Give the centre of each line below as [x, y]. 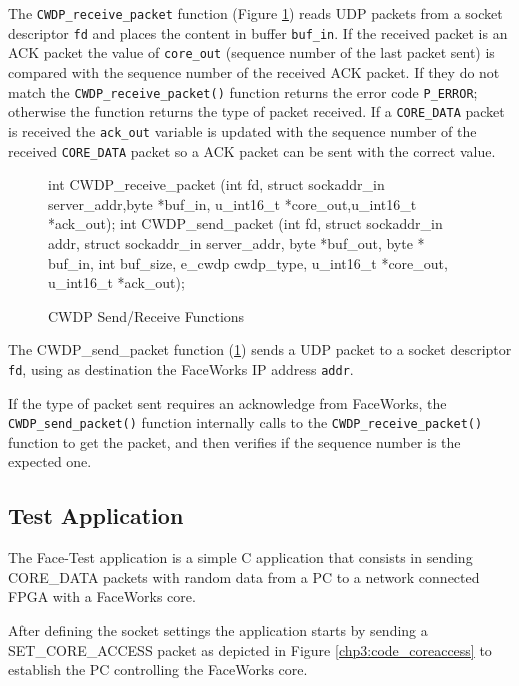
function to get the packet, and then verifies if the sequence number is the [234, 441]
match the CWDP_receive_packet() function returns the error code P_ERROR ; [243, 91]
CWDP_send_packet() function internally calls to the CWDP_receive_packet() [245, 422]
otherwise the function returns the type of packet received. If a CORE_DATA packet [256, 111]
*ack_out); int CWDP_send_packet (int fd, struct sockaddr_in [245, 223]
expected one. [50, 461]
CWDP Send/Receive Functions [146, 315]
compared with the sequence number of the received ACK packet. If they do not [254, 71]
